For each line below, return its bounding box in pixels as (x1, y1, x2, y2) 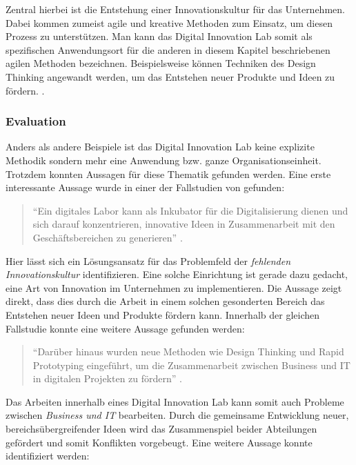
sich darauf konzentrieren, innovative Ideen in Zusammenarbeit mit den (32, 217, 335, 231)
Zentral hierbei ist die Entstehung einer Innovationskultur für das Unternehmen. (6, 2, 345, 16)
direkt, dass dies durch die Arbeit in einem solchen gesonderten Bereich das (6, 294, 325, 308)
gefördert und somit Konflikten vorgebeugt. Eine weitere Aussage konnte (6, 435, 313, 449)
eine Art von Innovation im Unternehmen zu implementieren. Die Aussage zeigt (6, 280, 342, 295)
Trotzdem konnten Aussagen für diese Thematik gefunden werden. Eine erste (6, 166, 331, 181)
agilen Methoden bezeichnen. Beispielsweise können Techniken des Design (6, 56, 316, 70)
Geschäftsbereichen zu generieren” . (32, 230, 183, 244)
